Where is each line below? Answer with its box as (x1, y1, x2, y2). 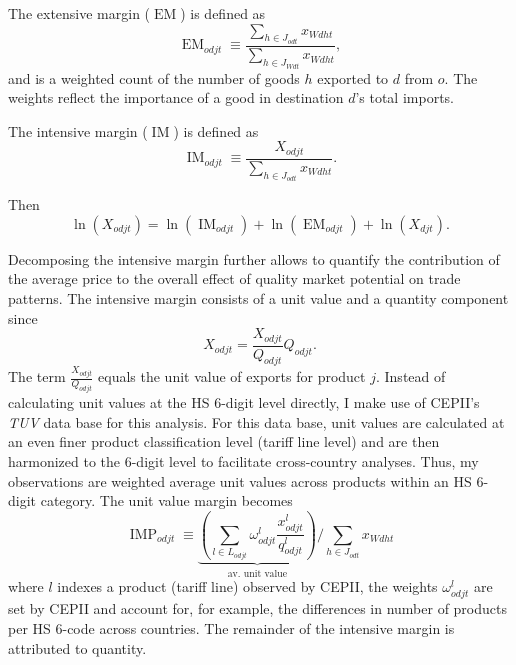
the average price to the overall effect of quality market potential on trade (8, 268, 461, 289)
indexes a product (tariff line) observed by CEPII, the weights (57, 576, 438, 597)
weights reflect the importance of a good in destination (8, 87, 344, 108)
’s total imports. (355, 87, 454, 108)
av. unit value (227, 568, 288, 579)
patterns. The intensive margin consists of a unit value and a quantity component (8, 287, 509, 308)
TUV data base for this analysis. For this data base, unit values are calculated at (8, 411, 505, 432)
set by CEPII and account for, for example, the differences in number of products (8, 598, 507, 619)
